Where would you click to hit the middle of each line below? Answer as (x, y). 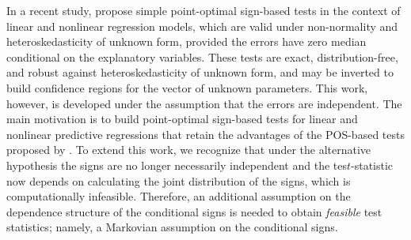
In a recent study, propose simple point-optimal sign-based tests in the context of (204, 10)
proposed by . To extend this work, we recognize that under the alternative (189, 150)
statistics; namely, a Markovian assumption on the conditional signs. (172, 227)
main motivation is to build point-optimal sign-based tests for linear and (182, 119)
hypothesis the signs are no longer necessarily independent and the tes (177, 165)
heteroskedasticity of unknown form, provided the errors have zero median (186, 41)
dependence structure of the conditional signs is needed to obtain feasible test (194, 211)
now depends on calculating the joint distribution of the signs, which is (179, 180)
